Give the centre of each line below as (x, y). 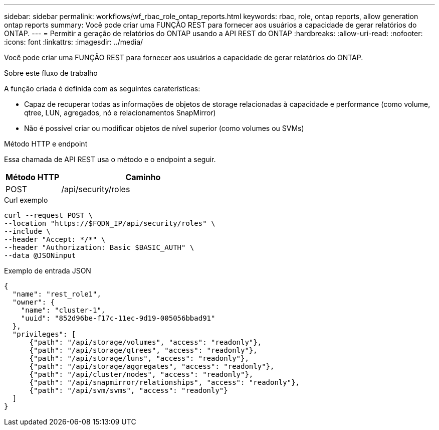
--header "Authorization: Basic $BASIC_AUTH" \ (99, 247)
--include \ (27, 231)
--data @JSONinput (40, 255)
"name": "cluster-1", (63, 310)
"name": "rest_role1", (57, 294)
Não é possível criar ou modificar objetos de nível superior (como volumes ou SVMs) (164, 128)
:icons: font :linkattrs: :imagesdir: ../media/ (74, 42)
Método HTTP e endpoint (46, 144)
